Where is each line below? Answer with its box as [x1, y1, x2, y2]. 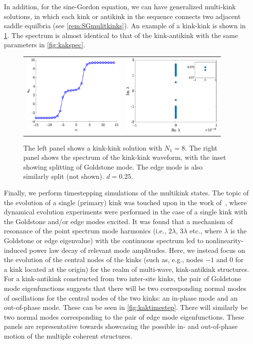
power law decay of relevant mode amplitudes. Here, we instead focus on [29, 245, 245, 255]
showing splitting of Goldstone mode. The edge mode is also [23, 161, 203, 172]
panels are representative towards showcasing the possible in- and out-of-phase [4, 321, 238, 331]
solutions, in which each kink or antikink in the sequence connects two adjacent [4, 11, 241, 21]
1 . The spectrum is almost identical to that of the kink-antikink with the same [4, 30, 238, 40]
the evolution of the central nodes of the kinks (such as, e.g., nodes [4, 254, 203, 265]
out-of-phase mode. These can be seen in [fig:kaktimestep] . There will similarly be [4, 302, 248, 312]
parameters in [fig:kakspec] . [4, 39, 86, 50]
